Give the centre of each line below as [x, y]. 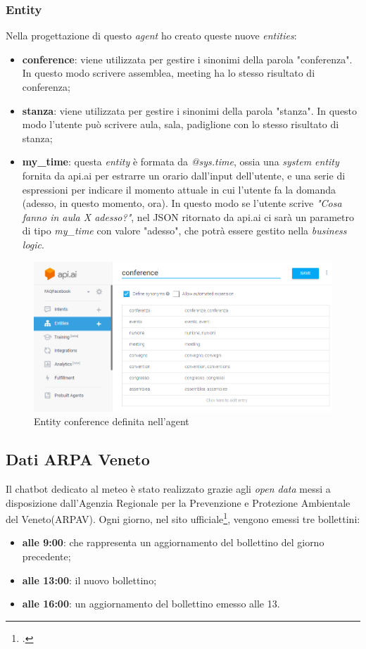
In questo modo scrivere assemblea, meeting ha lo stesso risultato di [169, 73]
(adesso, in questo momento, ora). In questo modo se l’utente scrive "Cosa [182, 203]
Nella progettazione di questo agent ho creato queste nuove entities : [151, 36]
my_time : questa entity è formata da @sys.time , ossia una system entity [181, 162]
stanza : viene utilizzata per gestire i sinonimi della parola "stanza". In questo [190, 110]
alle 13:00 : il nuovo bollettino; [89, 580]
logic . [33, 244]
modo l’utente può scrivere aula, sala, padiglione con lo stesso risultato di [181, 124]
